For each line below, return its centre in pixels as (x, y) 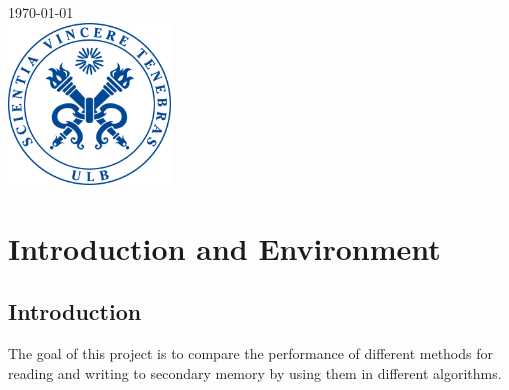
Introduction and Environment (224, 247)
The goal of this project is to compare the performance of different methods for (251, 353)
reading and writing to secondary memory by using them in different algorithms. (255, 372)
